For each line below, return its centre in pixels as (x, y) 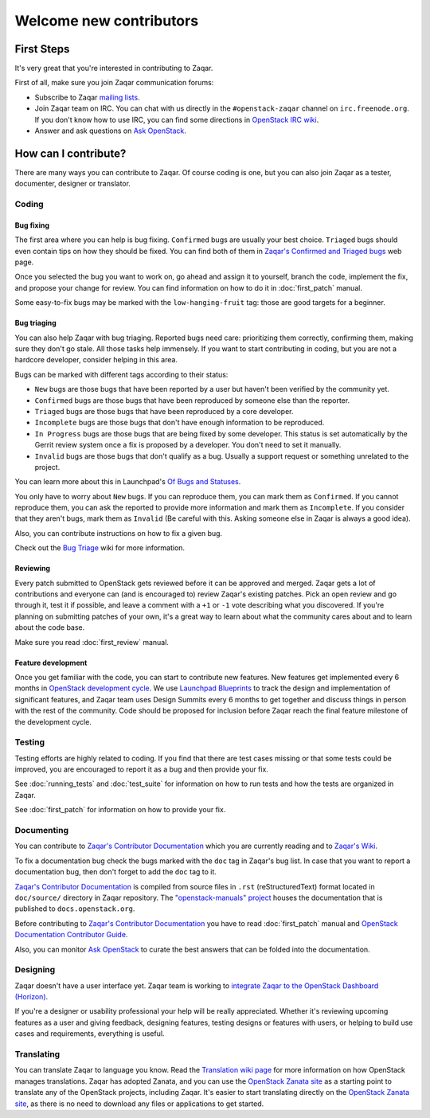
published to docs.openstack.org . (75, 909)
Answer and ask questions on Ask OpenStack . (110, 131)
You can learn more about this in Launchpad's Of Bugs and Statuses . (128, 482)
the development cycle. (53, 721)
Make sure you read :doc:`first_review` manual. (92, 642)
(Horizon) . (31, 997)
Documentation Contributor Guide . (71, 935)
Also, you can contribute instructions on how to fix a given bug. (119, 533)
